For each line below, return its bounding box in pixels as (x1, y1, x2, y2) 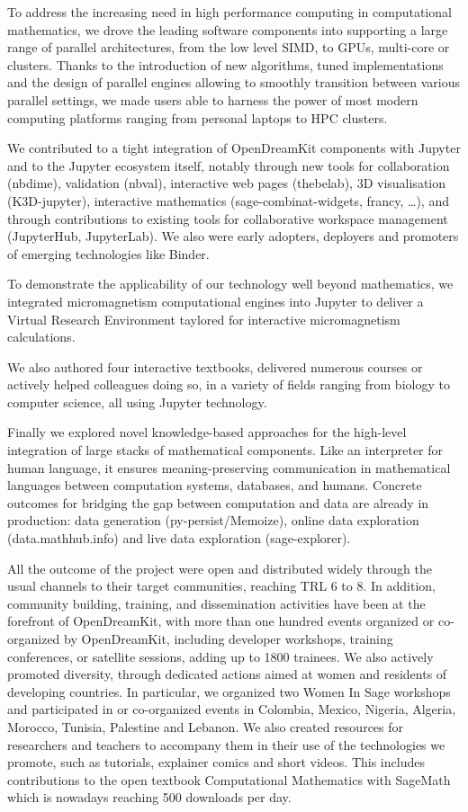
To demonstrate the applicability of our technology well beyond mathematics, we (7, 274, 454, 293)
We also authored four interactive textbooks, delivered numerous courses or (7, 357, 423, 376)
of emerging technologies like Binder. (7, 244, 210, 263)
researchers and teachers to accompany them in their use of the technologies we (7, 735, 445, 754)
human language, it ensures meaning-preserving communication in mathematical (7, 458, 451, 477)
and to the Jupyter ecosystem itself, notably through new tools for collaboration (7, 156, 450, 174)
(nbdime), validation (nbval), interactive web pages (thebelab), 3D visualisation (7, 174, 446, 192)
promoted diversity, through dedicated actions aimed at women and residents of (7, 665, 447, 683)
